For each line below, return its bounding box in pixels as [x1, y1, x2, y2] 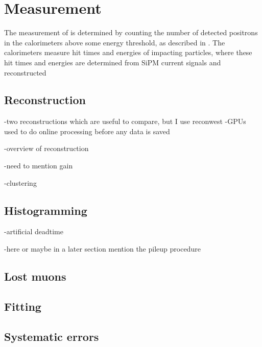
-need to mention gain [4, 160, 73, 171]
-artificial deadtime [4, 226, 63, 237]
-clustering [4, 177, 37, 188]
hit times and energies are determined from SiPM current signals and [4, 57, 221, 67]
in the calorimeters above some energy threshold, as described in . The [4, 37, 225, 47]
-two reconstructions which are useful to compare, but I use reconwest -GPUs [4, 116, 246, 127]
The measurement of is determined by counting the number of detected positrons [4, 27, 258, 38]
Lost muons [4, 268, 66, 284]
